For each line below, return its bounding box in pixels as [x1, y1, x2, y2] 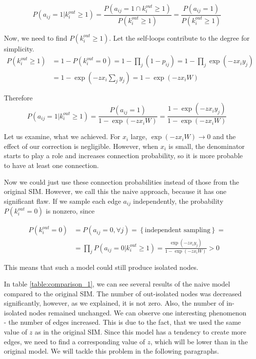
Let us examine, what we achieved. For [4, 131, 121, 142]
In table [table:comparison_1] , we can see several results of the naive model [4, 278, 230, 288]
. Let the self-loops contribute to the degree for [109, 32, 250, 43]
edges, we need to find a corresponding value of [4, 336, 145, 346]
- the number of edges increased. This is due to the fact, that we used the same [4, 317, 241, 327]
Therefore [4, 92, 33, 102]
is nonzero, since [45, 206, 95, 216]
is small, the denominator [169, 141, 245, 151]
